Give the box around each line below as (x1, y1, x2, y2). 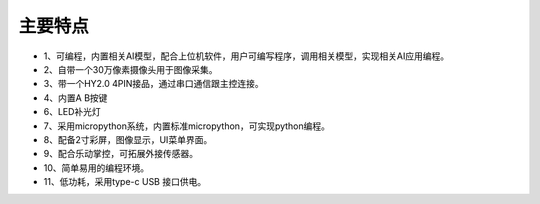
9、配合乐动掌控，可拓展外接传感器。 (43, 148, 199, 160)
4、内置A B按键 (43, 91, 108, 104)
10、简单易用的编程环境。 (43, 161, 150, 174)
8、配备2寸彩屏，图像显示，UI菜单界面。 (43, 133, 213, 145)
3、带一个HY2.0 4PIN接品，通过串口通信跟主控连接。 (43, 78, 264, 90)
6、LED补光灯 (43, 106, 102, 118)
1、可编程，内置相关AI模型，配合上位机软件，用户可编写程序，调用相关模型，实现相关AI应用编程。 (43, 50, 450, 62)
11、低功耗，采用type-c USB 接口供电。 (43, 176, 207, 188)
